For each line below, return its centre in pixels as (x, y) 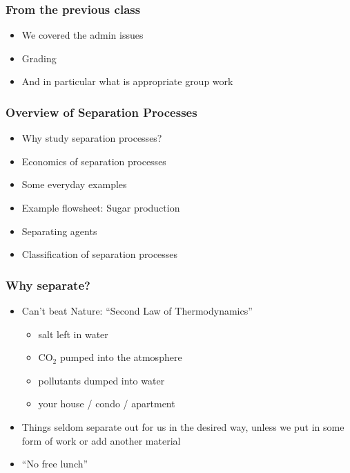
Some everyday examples (74, 184)
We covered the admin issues (82, 35)
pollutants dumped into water (101, 380)
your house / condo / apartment (107, 404)
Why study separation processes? (92, 138)
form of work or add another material (101, 440)
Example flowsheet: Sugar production (101, 207)
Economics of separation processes (94, 161)
